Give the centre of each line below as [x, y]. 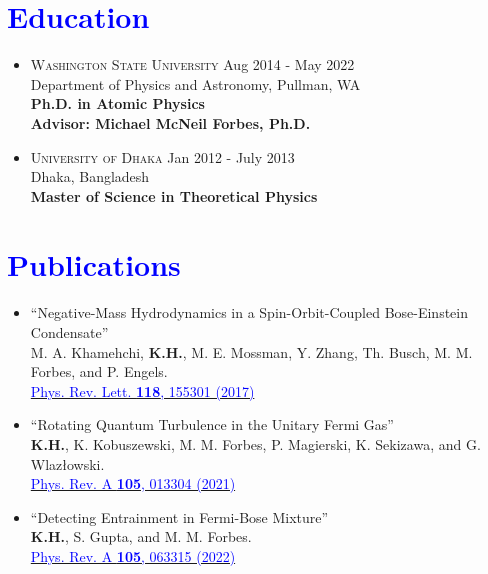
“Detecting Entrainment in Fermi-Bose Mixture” [179, 516]
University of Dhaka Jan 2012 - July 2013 [162, 156]
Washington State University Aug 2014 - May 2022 [192, 64]
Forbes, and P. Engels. [99, 371]
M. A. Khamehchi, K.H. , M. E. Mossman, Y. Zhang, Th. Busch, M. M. [251, 351]
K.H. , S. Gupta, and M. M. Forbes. [141, 536]
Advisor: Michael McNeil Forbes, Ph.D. [170, 122]
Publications [94, 264]
